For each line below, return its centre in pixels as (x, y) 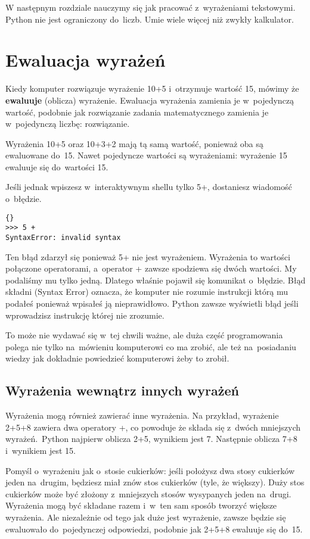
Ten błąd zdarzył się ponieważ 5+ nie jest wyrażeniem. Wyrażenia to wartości (148, 256)
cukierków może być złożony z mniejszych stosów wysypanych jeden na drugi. (148, 493)
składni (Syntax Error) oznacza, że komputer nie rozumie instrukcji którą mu (147, 292)
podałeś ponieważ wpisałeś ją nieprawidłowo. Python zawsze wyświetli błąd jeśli (152, 303)
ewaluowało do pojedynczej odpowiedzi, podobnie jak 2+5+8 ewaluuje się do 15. (154, 529)
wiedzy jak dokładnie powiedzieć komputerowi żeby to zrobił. (117, 358)
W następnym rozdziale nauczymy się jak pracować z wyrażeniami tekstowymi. (151, 7)
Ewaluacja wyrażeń (86, 60)
